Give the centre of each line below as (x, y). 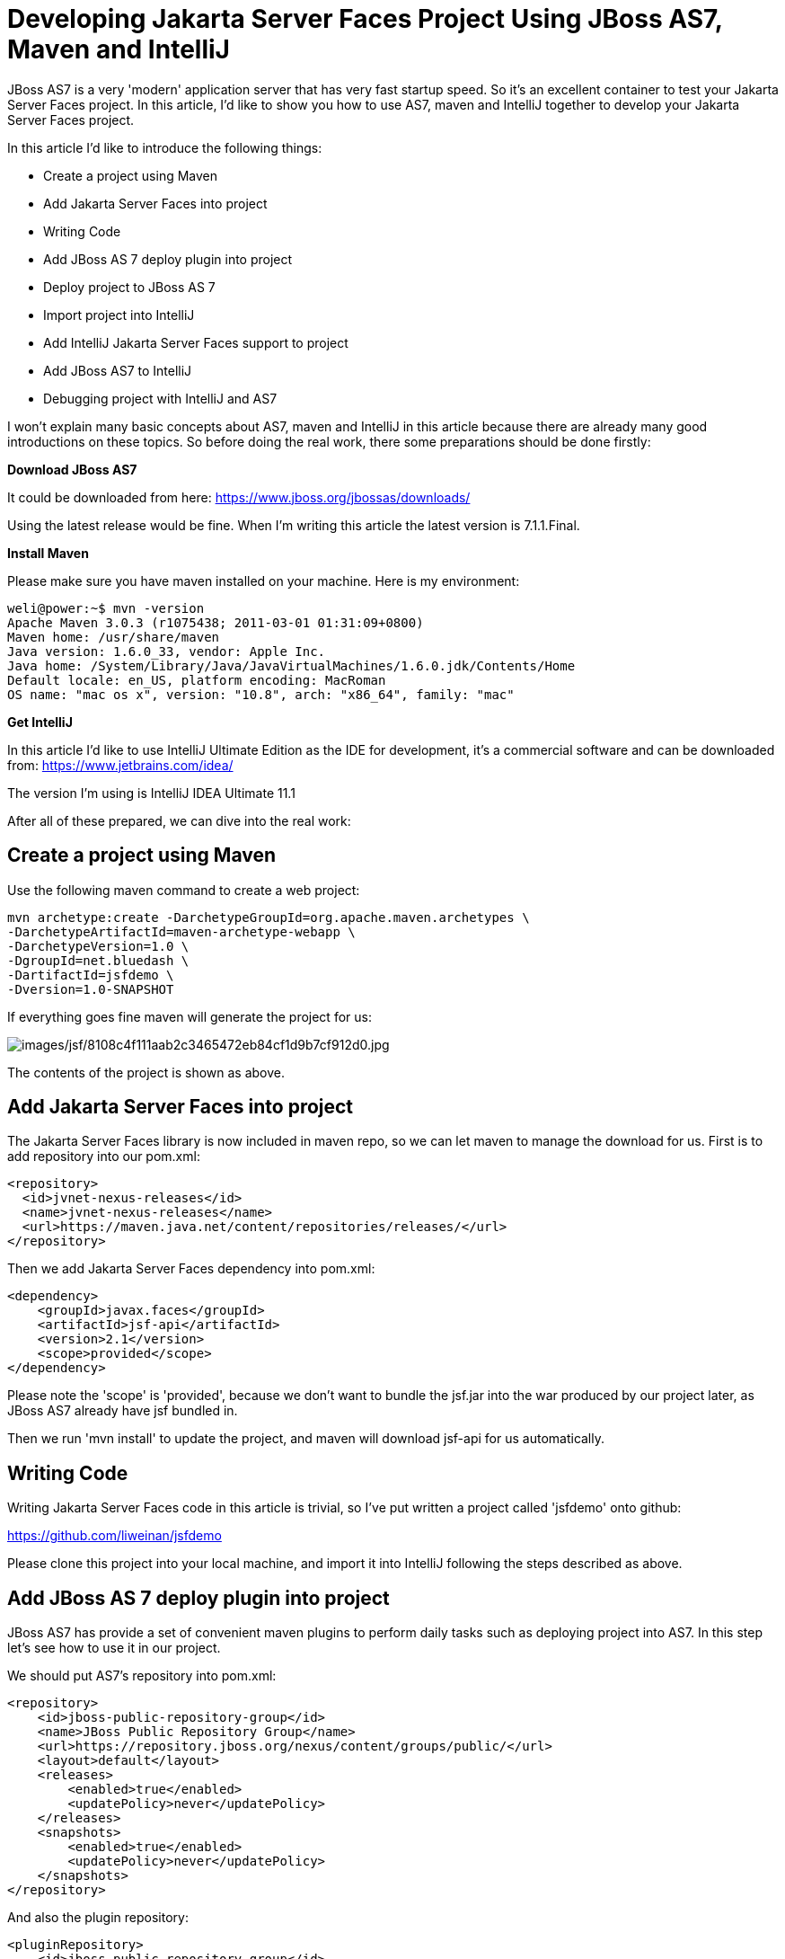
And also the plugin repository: (98, 1918)
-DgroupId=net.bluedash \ (98, 960)
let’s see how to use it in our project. (114, 1648)
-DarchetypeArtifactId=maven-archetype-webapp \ (181, 931)
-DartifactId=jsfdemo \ (91, 975)
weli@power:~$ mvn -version (106, 608)
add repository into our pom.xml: (104, 1157)
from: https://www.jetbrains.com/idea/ (120, 765)
